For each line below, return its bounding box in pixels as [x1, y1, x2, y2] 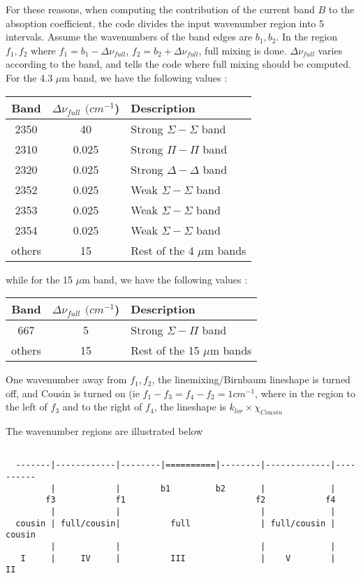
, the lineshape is [154, 399, 226, 414]
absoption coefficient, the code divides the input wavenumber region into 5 [6, 15, 325, 30]
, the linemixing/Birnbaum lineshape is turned [152, 372, 351, 387]
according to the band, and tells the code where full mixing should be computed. [6, 57, 351, 71]
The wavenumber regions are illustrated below [6, 424, 203, 438]
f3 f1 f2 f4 [45, 495, 336, 505]
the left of [6, 399, 47, 414]
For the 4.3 [6, 70, 53, 84]
